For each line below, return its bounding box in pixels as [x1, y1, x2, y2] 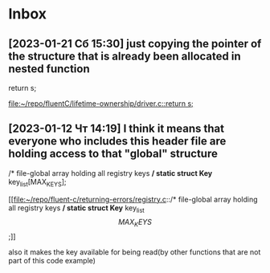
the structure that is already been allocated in [8, 49, 241, 63]
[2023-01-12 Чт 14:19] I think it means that [8, 122, 225, 136]
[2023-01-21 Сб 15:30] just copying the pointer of [8, 37, 262, 51]
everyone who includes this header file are [8, 134, 227, 149]
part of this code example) [8, 256, 96, 266]
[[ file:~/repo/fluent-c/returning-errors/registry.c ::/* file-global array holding [8, 194, 259, 204]
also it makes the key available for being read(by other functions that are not [8, 247, 261, 257]
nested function [8, 62, 90, 75]
